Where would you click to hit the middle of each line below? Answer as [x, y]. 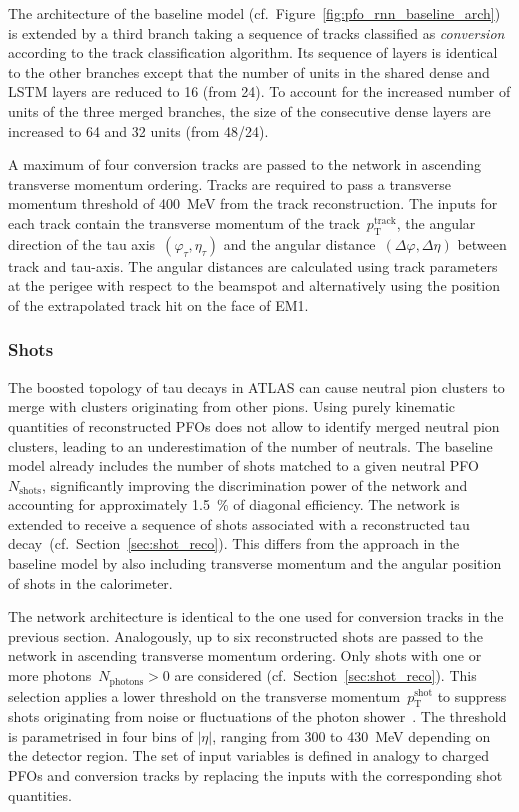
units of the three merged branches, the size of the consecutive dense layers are [249, 110]
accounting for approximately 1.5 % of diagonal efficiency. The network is [234, 504]
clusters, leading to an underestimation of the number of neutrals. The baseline [250, 445]
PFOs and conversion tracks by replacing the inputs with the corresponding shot [255, 775]
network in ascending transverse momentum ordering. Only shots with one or [245, 655]
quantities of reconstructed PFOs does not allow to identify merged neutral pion [254, 425]
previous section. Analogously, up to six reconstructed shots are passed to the [245, 635]
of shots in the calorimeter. [90, 582]
